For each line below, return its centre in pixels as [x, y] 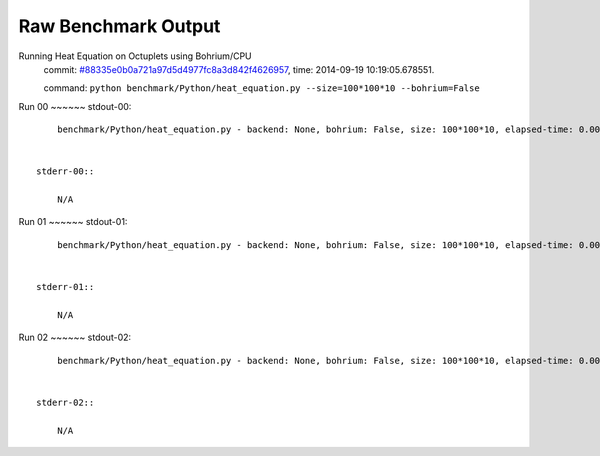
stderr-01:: [65, 287]
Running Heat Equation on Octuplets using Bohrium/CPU [135, 56]
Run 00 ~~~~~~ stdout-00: [75, 106]
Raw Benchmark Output [119, 26]
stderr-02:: [65, 402]
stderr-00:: [65, 171]
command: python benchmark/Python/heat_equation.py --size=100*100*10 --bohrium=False [261, 88]
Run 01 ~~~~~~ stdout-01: [73, 222]
